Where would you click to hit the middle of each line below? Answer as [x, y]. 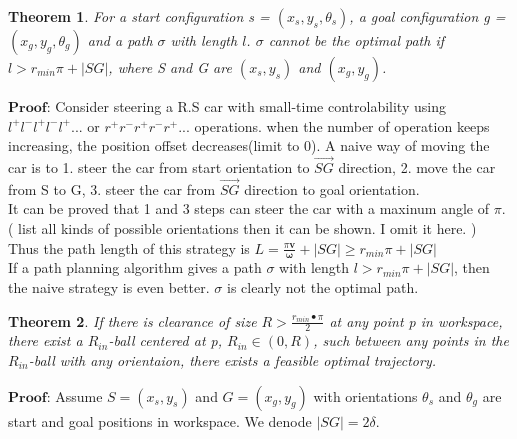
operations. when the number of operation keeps [342, 125]
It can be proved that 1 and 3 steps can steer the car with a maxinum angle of [248, 208]
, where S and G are [170, 67]
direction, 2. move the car [417, 167]
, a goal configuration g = [427, 16]
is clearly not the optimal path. [322, 287]
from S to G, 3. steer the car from [112, 188]
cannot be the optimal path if [356, 40]
